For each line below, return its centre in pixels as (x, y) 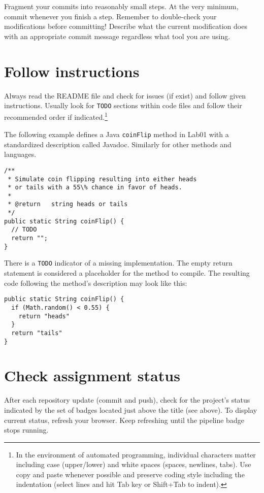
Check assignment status (92, 375)
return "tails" (37, 333)
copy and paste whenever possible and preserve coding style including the (130, 474)
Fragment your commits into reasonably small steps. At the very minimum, (121, 6)
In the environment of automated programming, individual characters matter (136, 454)
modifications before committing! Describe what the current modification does (126, 26)
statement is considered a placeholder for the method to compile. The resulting (127, 273)
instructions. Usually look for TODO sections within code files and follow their (123, 105)
